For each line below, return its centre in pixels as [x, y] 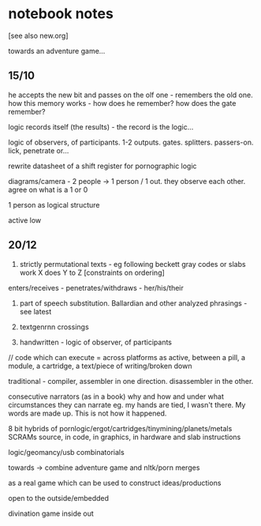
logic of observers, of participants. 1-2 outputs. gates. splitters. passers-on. [131, 142]
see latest [35, 311]
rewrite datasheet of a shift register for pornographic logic [103, 166]
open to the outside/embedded [58, 498]
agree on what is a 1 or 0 [48, 190]
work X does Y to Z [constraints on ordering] [92, 272]
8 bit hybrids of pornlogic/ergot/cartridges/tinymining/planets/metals [120, 428]
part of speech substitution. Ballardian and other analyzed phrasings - [133, 303]
